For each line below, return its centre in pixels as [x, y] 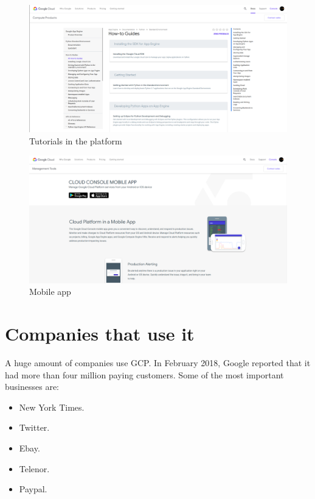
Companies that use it [100, 334]
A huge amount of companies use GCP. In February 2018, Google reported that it [158, 363]
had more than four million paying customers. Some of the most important [144, 374]
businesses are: [32, 387]
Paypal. [33, 489]
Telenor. [34, 468]
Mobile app [50, 292]
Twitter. [34, 427]
